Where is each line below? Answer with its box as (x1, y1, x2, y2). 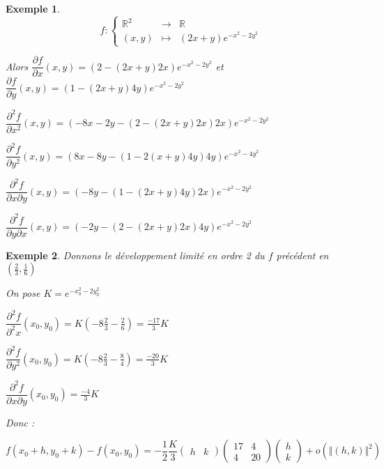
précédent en (276, 247, 329, 262)
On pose (6, 286, 40, 300)
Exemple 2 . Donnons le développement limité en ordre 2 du (6, 247, 265, 262)
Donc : (6, 415, 35, 429)
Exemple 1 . (6, 1, 60, 15)
